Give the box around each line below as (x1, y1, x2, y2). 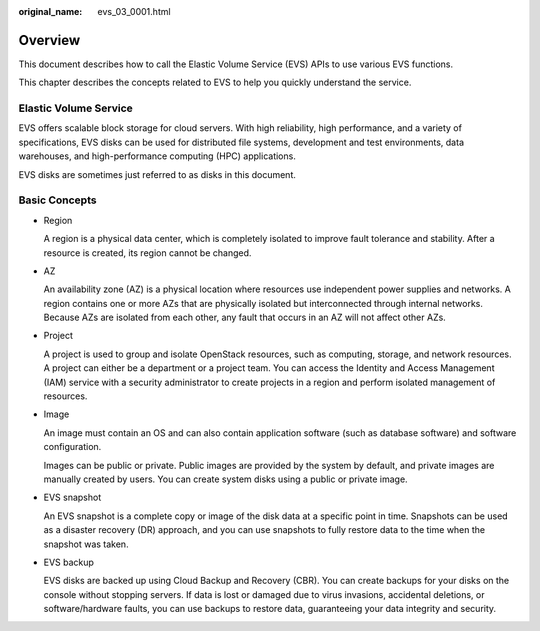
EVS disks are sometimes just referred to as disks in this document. (18, 168, 297, 180)
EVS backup (43, 556, 95, 568)
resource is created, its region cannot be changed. (43, 246, 252, 259)
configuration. (43, 441, 102, 453)
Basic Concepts (18, 193, 97, 207)
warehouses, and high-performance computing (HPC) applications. (18, 150, 297, 162)
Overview (18, 31, 81, 49)
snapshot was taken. (43, 538, 129, 550)
